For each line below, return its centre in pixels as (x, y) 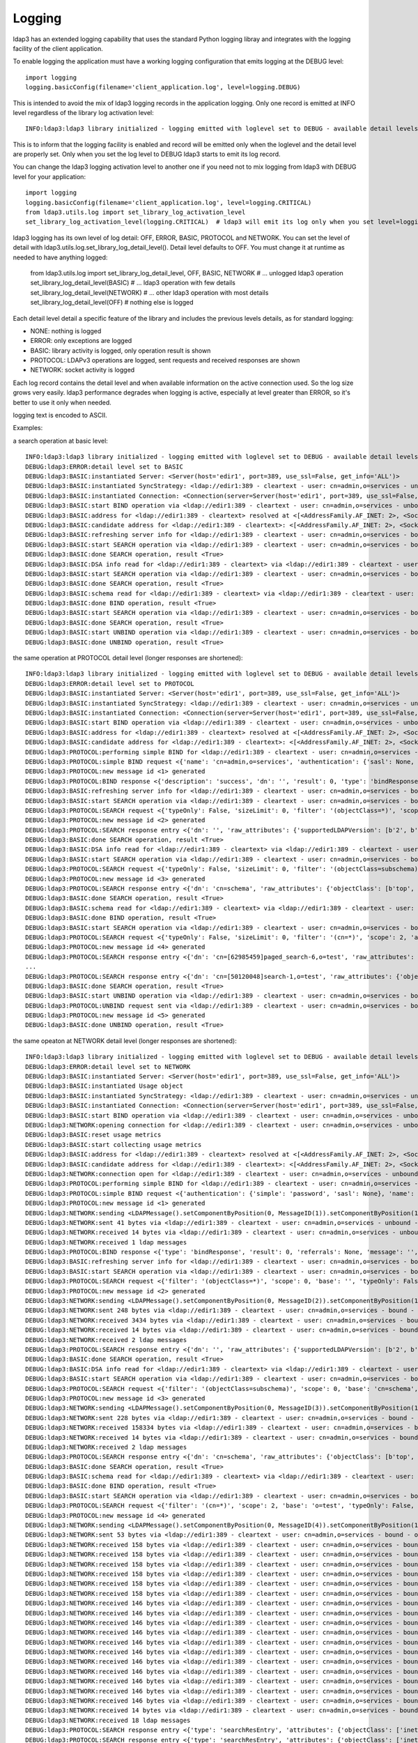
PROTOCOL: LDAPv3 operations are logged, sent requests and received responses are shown (165, 360)
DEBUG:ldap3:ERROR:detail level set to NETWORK (108, 1066)
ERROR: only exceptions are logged (81, 341)
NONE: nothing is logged (66, 330)
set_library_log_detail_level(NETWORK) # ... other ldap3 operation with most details (149, 292)
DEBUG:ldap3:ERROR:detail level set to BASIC (104, 466)
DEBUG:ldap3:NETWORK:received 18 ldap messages (108, 1720)
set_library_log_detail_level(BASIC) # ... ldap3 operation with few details (133, 283)
